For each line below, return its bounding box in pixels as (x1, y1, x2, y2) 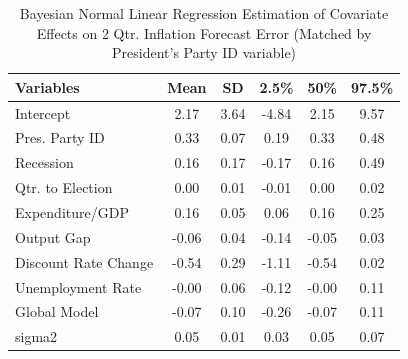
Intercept (15, 102, 71, 123)
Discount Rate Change (15, 251, 154, 272)
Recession (15, 152, 74, 173)
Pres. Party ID (15, 127, 105, 148)
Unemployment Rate (15, 276, 142, 297)
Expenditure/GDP (15, 202, 129, 222)
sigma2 (15, 326, 58, 347)
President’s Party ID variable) (112, 42, 297, 63)
